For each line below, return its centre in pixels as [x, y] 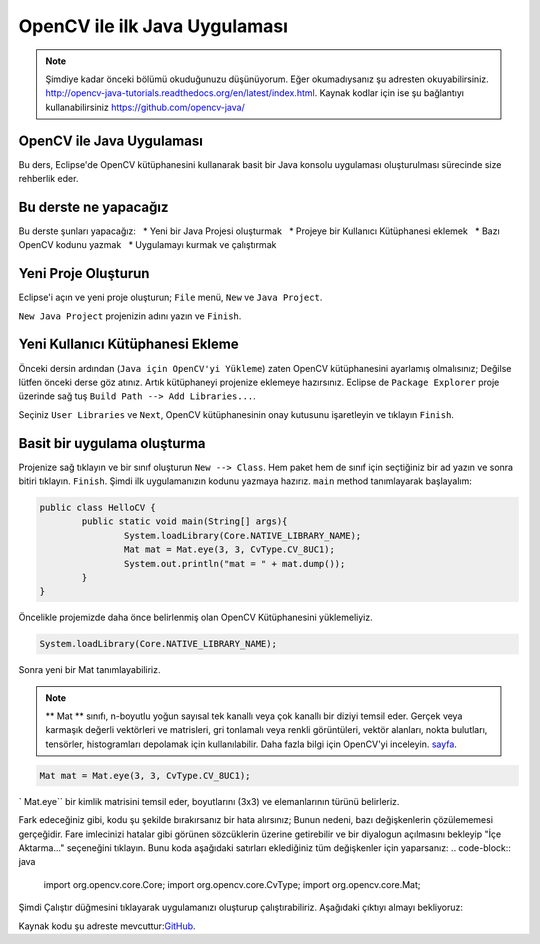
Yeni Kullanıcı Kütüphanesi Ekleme [128, 344]
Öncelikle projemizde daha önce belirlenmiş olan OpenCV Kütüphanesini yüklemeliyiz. [196, 617]
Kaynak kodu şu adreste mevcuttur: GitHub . [107, 926]
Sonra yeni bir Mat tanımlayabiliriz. [89, 670]
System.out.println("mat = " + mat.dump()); [234, 563]
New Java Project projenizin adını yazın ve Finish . [130, 316]
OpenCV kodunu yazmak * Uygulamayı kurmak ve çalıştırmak [147, 245]
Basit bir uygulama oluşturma [112, 443]
